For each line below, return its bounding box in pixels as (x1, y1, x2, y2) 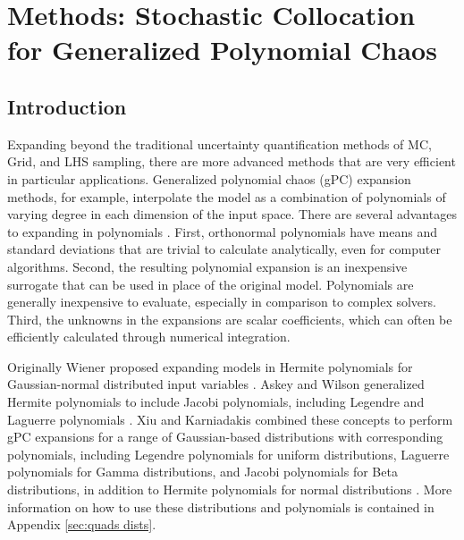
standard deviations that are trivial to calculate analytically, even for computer (7, 240, 441, 258)
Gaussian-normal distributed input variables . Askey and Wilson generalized (7, 375, 425, 393)
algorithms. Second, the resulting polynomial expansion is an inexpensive (7, 257, 408, 275)
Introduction (7, 92, 127, 120)
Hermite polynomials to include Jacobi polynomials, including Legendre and (7, 392, 425, 411)
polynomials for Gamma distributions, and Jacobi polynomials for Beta (7, 462, 398, 481)
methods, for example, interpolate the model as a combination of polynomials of (7, 187, 446, 206)
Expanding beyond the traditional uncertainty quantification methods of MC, (7, 134, 432, 153)
